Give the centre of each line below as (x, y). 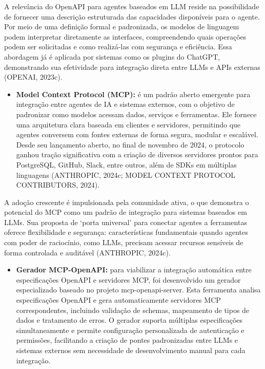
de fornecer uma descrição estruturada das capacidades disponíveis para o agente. (132, 16)
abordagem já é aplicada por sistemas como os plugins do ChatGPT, (112, 56)
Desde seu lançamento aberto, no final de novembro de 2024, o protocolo (130, 144)
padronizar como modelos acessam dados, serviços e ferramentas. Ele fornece (136, 114)
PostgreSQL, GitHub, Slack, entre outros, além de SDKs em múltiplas (126, 164)
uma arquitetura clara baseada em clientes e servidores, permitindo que (128, 124)
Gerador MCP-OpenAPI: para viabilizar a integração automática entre (134, 270)
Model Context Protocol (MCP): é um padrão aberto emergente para (133, 94)
